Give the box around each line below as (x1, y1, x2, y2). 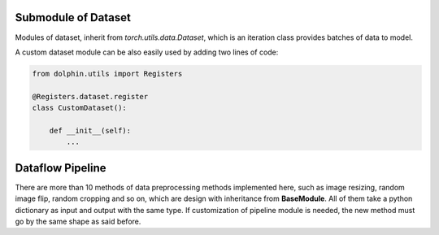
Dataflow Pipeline (15, 161, 106, 175)
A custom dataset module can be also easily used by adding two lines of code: (15, 47, 279, 57)
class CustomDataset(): (32, 103, 128, 113)
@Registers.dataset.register (32, 92, 149, 101)
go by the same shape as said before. (15, 216, 141, 226)
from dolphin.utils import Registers (32, 69, 183, 78)
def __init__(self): (49, 126, 132, 135)
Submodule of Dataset (15, 11, 132, 24)
